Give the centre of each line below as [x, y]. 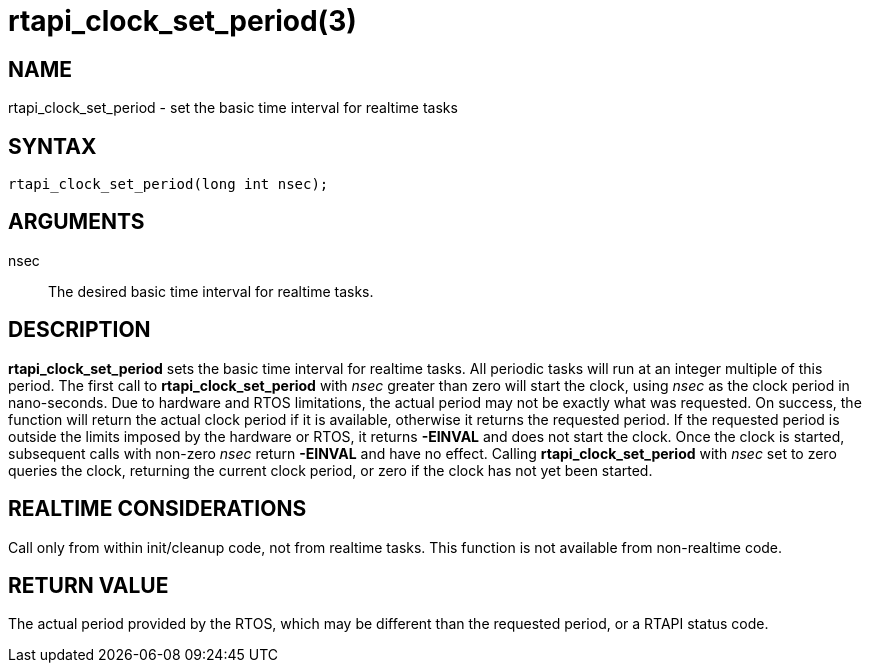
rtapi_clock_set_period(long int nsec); [168, 184]
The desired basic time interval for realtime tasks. [211, 291]
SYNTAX [52, 146]
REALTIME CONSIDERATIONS [157, 509]
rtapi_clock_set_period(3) [182, 21]
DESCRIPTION [79, 330]
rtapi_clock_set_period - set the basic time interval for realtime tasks [233, 108]
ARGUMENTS [76, 222]
